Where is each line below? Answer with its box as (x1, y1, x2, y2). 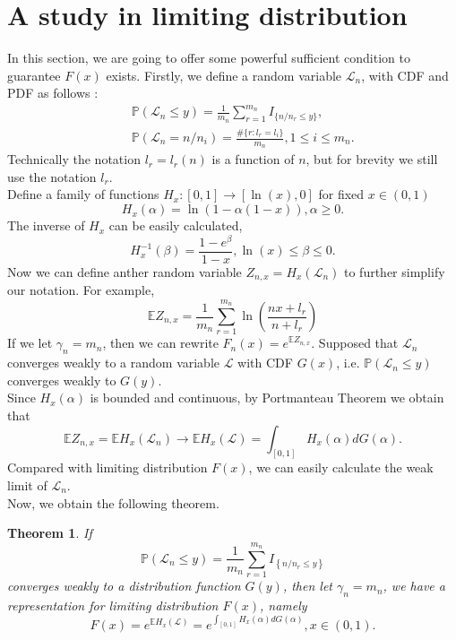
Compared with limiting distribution (7, 458, 208, 477)
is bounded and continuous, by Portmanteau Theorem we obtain (90, 388, 444, 407)
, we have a (383, 576, 445, 595)
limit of (7, 475, 47, 494)
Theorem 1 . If (7, 523, 92, 542)
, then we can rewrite (102, 333, 219, 352)
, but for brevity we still (305, 150, 438, 169)
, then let (282, 576, 332, 595)
